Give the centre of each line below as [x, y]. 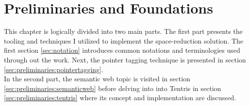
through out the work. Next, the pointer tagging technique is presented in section [125, 59]
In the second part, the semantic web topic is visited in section [97, 79]
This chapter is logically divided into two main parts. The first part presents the [123, 31]
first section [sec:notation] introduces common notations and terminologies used [122, 50]
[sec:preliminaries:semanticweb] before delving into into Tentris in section [113, 88]
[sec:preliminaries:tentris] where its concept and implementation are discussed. [120, 98]
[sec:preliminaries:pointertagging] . [54, 69]
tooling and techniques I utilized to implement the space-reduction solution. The [124, 40]
